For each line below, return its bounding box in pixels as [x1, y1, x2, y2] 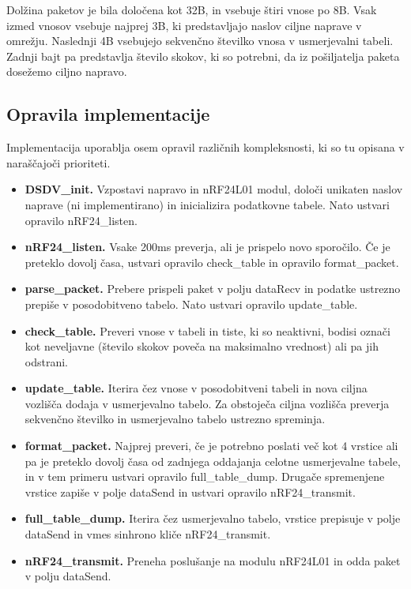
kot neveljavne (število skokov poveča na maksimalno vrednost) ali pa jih [25, 338, 379, 355]
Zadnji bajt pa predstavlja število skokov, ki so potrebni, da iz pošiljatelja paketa [6, 47, 400, 64]
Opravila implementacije [6, 102, 210, 126]
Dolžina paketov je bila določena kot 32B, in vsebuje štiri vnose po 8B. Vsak [6, 2, 377, 17]
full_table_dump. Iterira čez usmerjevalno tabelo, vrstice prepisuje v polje [25, 510, 401, 527]
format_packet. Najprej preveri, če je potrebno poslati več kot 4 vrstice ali [25, 437, 398, 454]
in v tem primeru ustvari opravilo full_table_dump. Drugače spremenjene [25, 468, 385, 485]
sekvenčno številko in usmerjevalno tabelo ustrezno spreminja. [25, 411, 326, 427]
